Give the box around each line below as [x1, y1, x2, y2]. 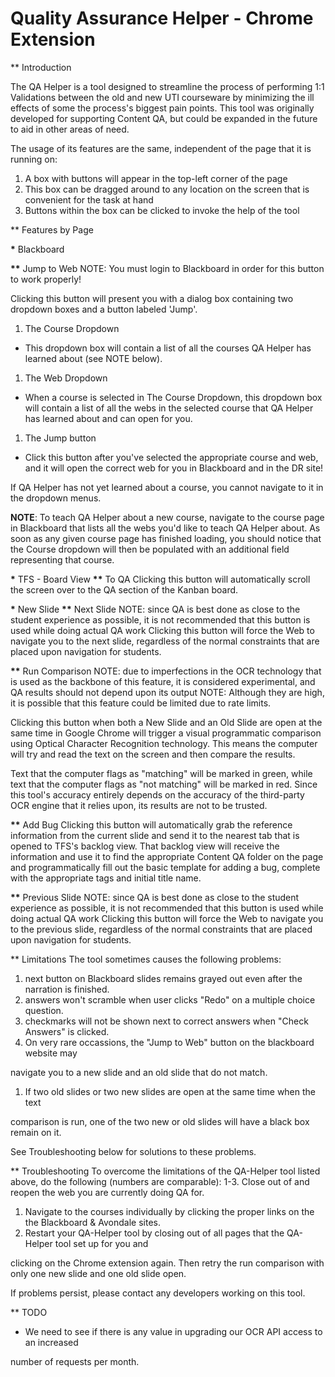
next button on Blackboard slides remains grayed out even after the [24, 972, 303, 984]
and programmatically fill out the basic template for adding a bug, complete [10, 861, 321, 873]
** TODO [10, 1306, 48, 1318]
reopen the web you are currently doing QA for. [10, 1186, 205, 1198]
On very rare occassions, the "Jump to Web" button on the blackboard [24, 1036, 315, 1048]
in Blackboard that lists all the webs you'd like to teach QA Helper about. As [10, 522, 321, 534]
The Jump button [24, 432, 97, 444]
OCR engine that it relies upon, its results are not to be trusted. [10, 799, 268, 811]
